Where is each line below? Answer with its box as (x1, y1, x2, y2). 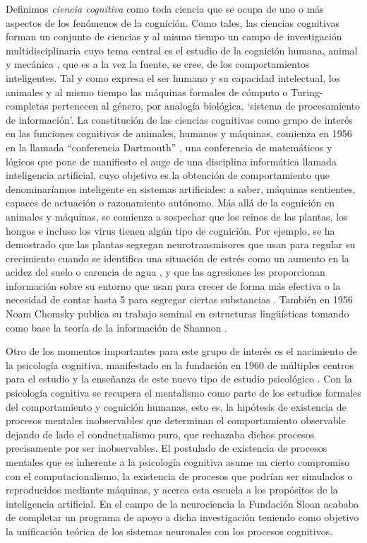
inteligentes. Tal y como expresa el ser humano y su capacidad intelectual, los (6, 70, 341, 85)
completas (6, 98, 49, 113)
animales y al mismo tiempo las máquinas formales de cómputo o (6, 84, 288, 99)
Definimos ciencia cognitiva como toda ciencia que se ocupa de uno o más (6, 1, 324, 16)
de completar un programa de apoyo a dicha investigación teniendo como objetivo (6, 510, 359, 525)
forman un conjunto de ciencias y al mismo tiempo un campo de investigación (6, 29, 342, 44)
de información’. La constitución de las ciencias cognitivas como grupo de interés (6, 112, 353, 127)
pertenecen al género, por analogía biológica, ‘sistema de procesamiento (52, 98, 361, 113)
